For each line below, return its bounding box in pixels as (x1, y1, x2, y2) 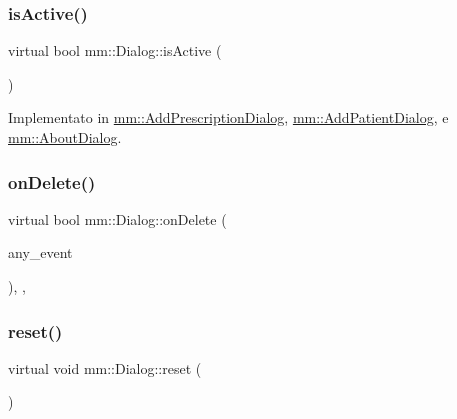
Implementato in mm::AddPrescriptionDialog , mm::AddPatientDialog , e (8, 107, 449, 128)
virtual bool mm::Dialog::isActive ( (8, 40, 222, 61)
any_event (8, 242, 73, 263)
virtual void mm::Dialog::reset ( (8, 357, 202, 378)
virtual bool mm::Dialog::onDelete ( (8, 208, 227, 229)
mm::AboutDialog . (8, 127, 122, 147)
